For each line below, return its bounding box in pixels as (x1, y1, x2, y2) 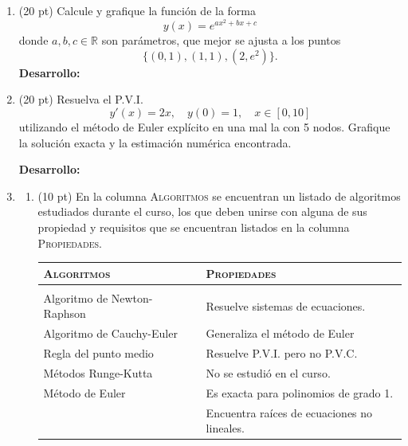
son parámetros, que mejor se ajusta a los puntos (101, 32, 341, 49)
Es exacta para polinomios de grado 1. (206, 384, 394, 401)
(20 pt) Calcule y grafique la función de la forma (18, 2, 257, 18)
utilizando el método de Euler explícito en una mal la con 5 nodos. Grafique (18, 119, 390, 135)
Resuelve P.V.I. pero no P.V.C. (206, 345, 358, 362)
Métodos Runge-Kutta (43, 364, 153, 381)
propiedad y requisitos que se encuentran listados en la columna (37, 218, 350, 235)
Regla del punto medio (43, 345, 154, 362)
